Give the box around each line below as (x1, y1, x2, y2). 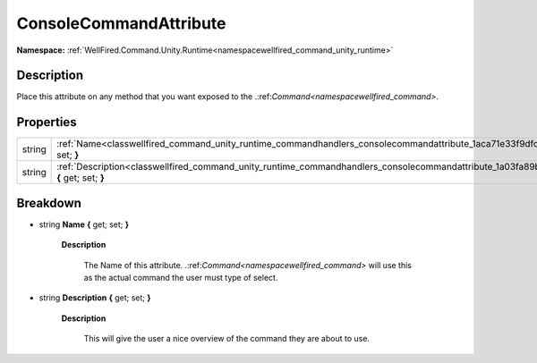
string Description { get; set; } (38, 292, 151, 303)
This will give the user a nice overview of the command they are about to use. (83, 333, 371, 344)
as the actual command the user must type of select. (83, 273, 278, 283)
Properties (16, 114, 77, 130)
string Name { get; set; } (38, 219, 130, 230)
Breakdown (16, 195, 82, 210)
